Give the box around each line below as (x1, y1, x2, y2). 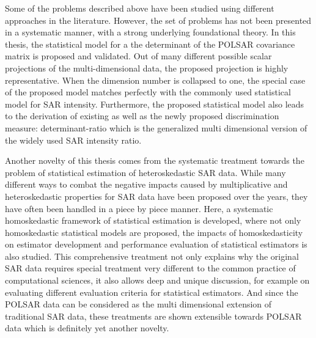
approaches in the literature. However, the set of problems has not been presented (5, 13, 312, 26)
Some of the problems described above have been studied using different (5, 2, 274, 14)
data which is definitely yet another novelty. (5, 321, 169, 334)
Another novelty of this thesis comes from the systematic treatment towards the (5, 154, 304, 167)
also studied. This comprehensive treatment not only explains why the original (5, 249, 299, 262)
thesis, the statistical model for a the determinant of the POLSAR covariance (5, 37, 295, 50)
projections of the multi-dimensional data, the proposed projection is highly (5, 61, 288, 74)
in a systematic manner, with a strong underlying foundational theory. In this (5, 26, 296, 39)
